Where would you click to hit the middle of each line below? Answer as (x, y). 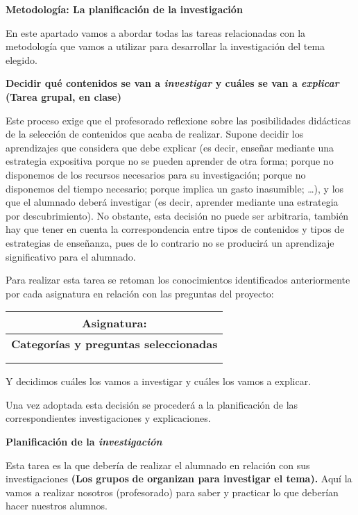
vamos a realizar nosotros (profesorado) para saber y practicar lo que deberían (172, 492)
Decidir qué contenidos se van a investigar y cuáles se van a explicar (172, 83)
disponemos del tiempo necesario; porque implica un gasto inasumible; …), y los (175, 188)
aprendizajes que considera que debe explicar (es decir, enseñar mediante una (170, 147)
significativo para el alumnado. (71, 256)
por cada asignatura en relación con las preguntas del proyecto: (140, 293)
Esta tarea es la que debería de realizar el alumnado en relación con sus (158, 465)
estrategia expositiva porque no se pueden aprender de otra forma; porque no (170, 161)
